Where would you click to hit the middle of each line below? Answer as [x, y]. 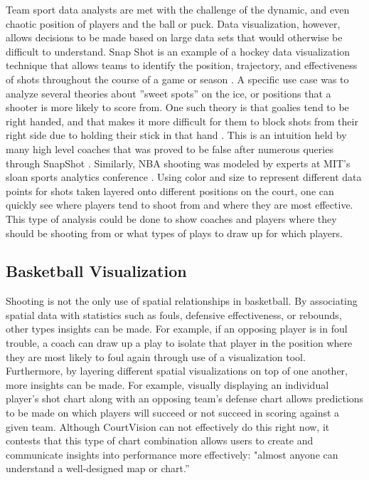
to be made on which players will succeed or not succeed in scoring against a [173, 413]
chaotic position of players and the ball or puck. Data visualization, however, [173, 23]
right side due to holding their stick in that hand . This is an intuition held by [176, 135]
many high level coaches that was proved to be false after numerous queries [170, 148]
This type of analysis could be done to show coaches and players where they [171, 218]
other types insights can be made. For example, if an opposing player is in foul [177, 329]
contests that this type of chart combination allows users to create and [160, 440]
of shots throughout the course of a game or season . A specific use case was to [177, 79]
